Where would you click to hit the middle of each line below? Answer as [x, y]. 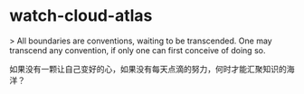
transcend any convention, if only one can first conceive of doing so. [138, 50]
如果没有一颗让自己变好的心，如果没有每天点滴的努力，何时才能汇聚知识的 [148, 69]
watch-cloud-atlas [81, 16]
